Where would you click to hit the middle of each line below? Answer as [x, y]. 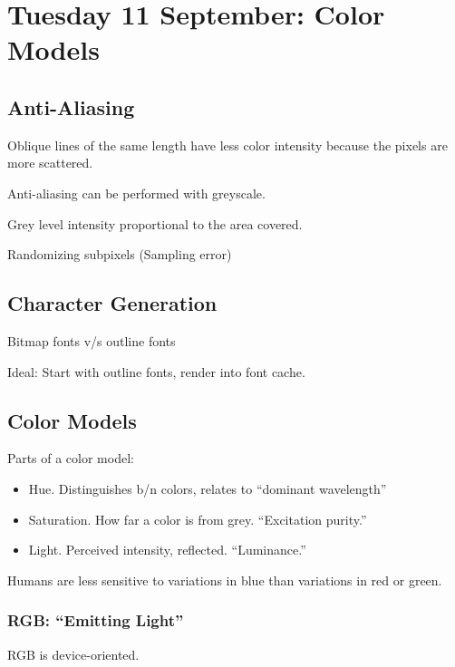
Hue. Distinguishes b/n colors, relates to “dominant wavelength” [208, 488]
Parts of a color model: [71, 458]
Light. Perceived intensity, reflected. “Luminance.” [167, 550]
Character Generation [112, 303]
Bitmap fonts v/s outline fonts [92, 340]
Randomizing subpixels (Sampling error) [120, 254]
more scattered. [50, 163]
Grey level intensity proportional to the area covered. [155, 223]
